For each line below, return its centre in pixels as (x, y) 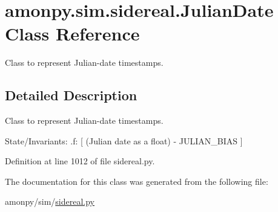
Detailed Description (71, 95)
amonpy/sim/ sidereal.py (50, 201)
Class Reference (72, 34)
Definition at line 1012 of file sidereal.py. (80, 161)
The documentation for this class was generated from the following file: (137, 181)
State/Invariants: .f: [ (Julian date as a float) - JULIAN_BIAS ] (124, 140)
